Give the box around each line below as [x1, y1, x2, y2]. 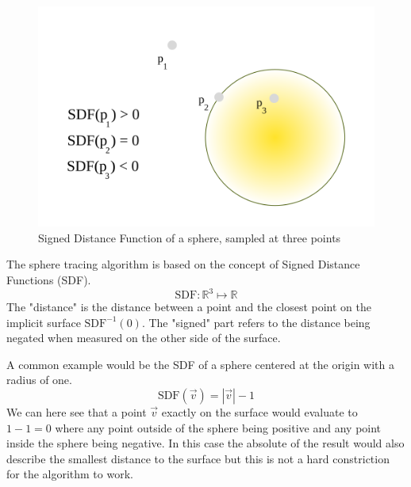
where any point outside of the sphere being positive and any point [55, 419, 382, 436]
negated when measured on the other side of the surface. [6, 329, 281, 346]
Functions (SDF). [6, 271, 91, 287]
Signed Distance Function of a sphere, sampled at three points [38, 229, 341, 245]
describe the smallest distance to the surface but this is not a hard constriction [6, 450, 390, 466]
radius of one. [6, 371, 72, 388]
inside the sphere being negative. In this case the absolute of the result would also [6, 435, 405, 451]
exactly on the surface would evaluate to [161, 403, 358, 420]
